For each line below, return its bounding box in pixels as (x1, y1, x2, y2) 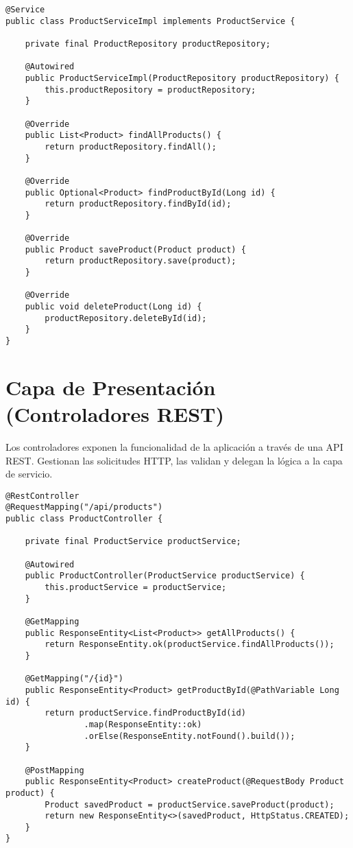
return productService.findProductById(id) (45, 708, 246, 718)
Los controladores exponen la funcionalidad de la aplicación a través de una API (5, 440, 343, 454)
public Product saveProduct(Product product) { (25, 244, 246, 255)
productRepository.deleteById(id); (45, 313, 207, 323)
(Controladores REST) (5, 400, 224, 428)
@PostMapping (25, 765, 84, 775)
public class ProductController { (5, 514, 163, 524)
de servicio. (5, 467, 53, 481)
